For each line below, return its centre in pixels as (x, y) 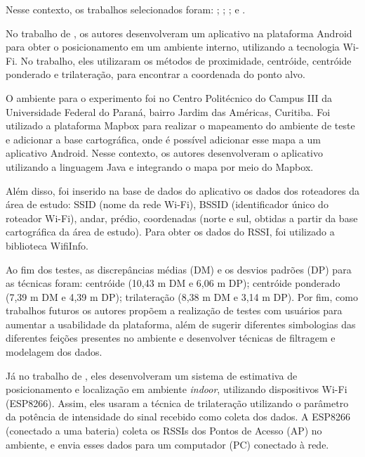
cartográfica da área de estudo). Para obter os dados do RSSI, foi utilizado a (170, 232)
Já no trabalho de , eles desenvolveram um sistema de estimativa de (152, 375)
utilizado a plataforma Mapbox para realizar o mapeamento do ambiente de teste (180, 125)
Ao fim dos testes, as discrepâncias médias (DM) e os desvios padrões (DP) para (179, 269)
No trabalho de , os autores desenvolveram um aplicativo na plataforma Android (179, 33)
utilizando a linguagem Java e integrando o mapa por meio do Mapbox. (160, 166)
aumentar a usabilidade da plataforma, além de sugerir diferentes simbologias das (181, 324)
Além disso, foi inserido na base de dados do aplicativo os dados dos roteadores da (183, 190)
